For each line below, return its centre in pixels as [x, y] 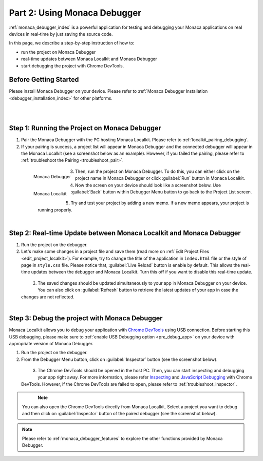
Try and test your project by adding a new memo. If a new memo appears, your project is [160, 203]
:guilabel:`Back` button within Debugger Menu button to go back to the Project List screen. [161, 192]
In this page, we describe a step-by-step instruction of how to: [72, 43]
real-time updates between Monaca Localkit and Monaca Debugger [89, 59]
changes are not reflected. [48, 297]
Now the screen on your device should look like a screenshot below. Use [148, 185]
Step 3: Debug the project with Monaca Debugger [86, 318]
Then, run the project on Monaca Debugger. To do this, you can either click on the [157, 171]
